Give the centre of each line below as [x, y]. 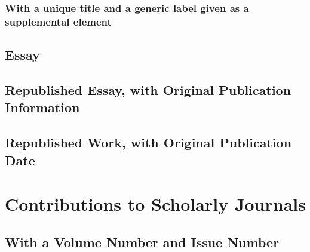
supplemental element [58, 21]
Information [42, 107]
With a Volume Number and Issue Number [142, 242]
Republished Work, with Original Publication [148, 142]
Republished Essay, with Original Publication [148, 89]
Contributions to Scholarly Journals [155, 204]
